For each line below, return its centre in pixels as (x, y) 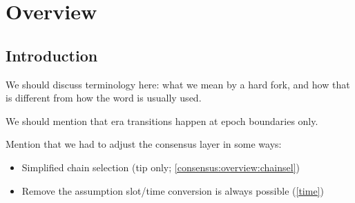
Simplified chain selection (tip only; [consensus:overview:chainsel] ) (161, 167)
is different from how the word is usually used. (104, 98)
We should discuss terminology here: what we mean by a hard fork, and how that (178, 84)
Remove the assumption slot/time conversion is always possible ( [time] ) (173, 190)
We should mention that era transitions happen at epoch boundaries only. (162, 120)
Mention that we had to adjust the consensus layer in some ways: (144, 144)
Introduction (52, 55)
